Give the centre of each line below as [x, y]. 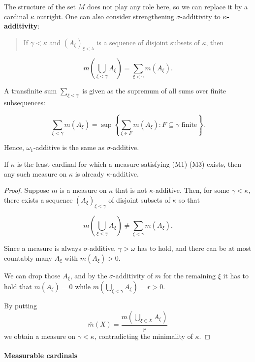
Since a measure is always [43, 248]
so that [189, 199]
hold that [18, 286]
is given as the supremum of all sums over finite [154, 90]
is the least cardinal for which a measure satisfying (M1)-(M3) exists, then [129, 164]
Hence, [14, 147]
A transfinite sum [31, 90]
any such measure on [35, 173]
